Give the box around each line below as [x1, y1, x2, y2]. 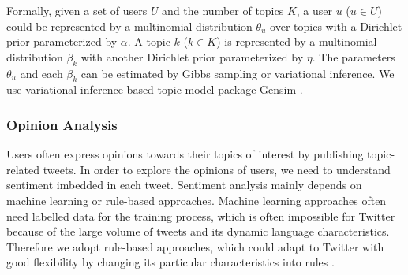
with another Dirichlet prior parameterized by [80, 48, 304, 65]
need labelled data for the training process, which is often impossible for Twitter [6, 207, 395, 224]
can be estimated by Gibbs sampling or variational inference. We [80, 65, 395, 81]
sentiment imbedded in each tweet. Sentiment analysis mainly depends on [6, 177, 362, 193]
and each [20, 65, 63, 81]
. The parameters [312, 48, 395, 65]
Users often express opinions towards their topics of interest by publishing [6, 146, 364, 162]
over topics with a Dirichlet [270, 17, 402, 34]
